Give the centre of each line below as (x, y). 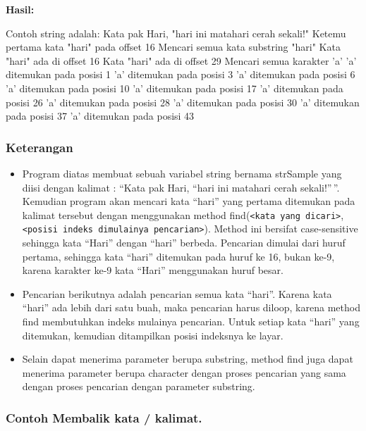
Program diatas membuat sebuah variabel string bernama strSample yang (182, 173)
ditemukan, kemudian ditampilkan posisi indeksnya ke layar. (153, 335)
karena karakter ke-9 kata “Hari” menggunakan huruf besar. (153, 270)
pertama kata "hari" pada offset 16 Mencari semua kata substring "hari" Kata (173, 47)
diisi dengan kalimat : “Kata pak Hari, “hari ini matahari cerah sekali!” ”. (181, 187)
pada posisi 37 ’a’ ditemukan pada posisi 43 (100, 116)
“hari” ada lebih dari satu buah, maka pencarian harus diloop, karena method (191, 307)
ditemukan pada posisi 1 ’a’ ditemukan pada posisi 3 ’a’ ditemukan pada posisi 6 (181, 74)
